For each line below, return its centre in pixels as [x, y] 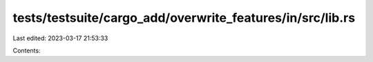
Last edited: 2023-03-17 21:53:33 [60, 38]
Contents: [27, 50]
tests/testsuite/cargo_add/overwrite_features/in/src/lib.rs [184, 18]
